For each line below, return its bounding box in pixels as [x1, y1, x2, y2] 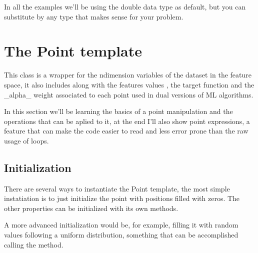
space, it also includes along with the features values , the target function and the [4, 79, 254, 89]
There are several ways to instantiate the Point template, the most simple [4, 183, 230, 193]
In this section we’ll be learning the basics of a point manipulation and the [4, 106, 233, 116]
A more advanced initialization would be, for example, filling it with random [4, 219, 238, 230]
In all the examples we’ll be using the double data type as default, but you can [4, 1, 246, 11]
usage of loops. [4, 135, 49, 145]
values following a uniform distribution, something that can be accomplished [4, 229, 238, 240]
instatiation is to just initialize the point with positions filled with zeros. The [4, 193, 240, 203]
